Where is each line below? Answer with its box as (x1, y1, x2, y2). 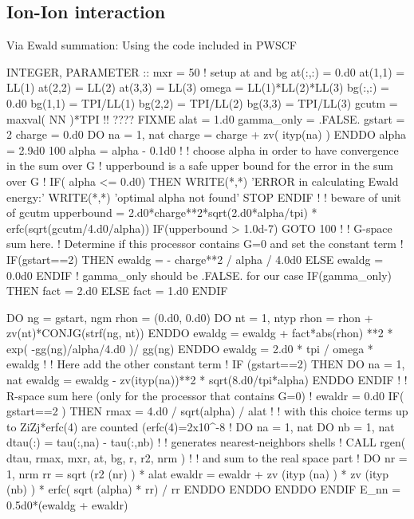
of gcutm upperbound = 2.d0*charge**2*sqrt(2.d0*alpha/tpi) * (6, 204, 317, 221)
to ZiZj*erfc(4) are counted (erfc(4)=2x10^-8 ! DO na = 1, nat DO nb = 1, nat (6, 418, 395, 434)
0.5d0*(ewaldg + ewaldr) (6, 496, 128, 513)
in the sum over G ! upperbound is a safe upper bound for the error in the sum (6, 157, 393, 174)
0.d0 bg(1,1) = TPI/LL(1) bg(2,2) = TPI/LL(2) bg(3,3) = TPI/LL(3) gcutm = (6, 94, 398, 111)
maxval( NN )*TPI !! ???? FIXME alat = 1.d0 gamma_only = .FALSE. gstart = (6, 110, 405, 127)
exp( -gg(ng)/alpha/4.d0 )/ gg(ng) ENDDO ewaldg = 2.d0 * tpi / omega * (6, 340, 373, 356)
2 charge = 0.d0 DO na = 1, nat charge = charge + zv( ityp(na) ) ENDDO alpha (6, 126, 407, 143)
